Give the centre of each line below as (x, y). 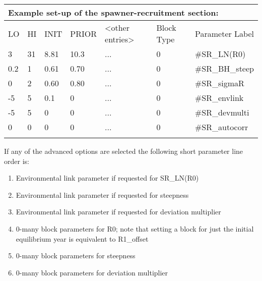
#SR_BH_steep (224, 68)
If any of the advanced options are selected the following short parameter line (124, 151)
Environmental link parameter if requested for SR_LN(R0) (107, 178)
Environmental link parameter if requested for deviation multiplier (118, 212)
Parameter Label (224, 33)
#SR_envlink (219, 98)
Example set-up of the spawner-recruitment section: (113, 12)
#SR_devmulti (222, 112)
